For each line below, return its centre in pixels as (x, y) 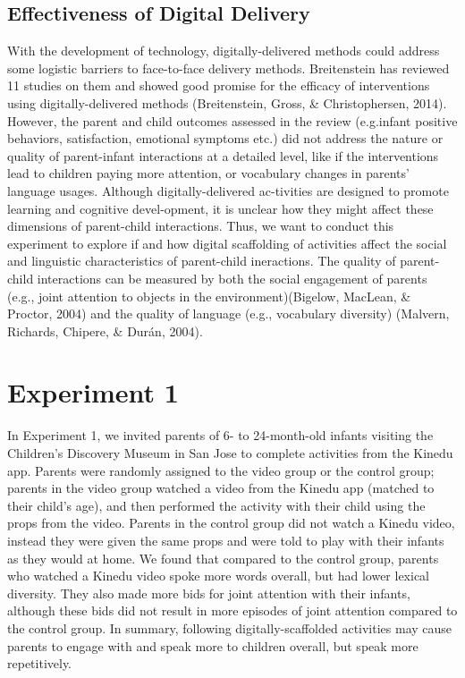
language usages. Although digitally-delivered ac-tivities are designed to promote (228, 190)
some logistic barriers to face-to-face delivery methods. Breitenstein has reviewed (228, 68)
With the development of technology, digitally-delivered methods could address (224, 51)
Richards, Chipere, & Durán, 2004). (105, 331)
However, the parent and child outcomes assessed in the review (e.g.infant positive (232, 120)
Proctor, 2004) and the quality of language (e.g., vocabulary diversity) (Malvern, (228, 314)
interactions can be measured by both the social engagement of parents (232, 278)
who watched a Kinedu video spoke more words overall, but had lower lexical (219, 576)
